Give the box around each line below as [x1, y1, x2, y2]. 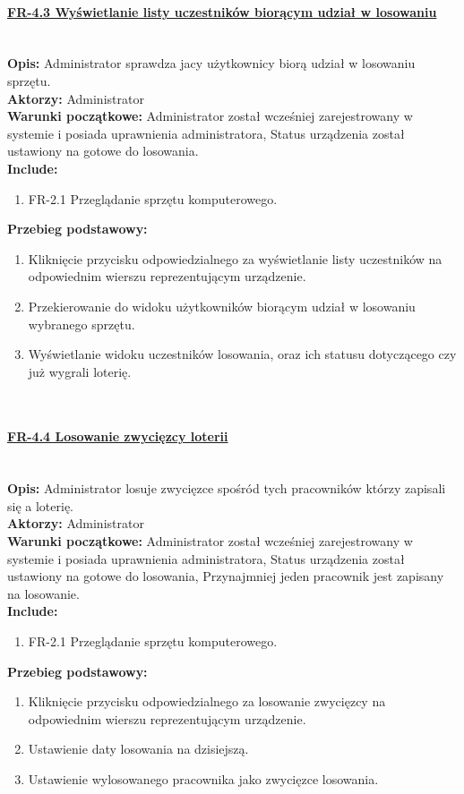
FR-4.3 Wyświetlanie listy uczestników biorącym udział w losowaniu [7, 2, 437, 21]
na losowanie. [7, 584, 80, 602]
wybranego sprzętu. [28, 314, 135, 333]
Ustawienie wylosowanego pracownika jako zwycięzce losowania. [28, 770, 379, 788]
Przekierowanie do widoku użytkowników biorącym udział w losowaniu [28, 296, 416, 315]
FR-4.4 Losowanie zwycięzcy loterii [7, 427, 228, 446]
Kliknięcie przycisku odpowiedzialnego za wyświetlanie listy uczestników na [28, 249, 443, 268]
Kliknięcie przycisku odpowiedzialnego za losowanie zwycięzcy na [28, 692, 386, 711]
